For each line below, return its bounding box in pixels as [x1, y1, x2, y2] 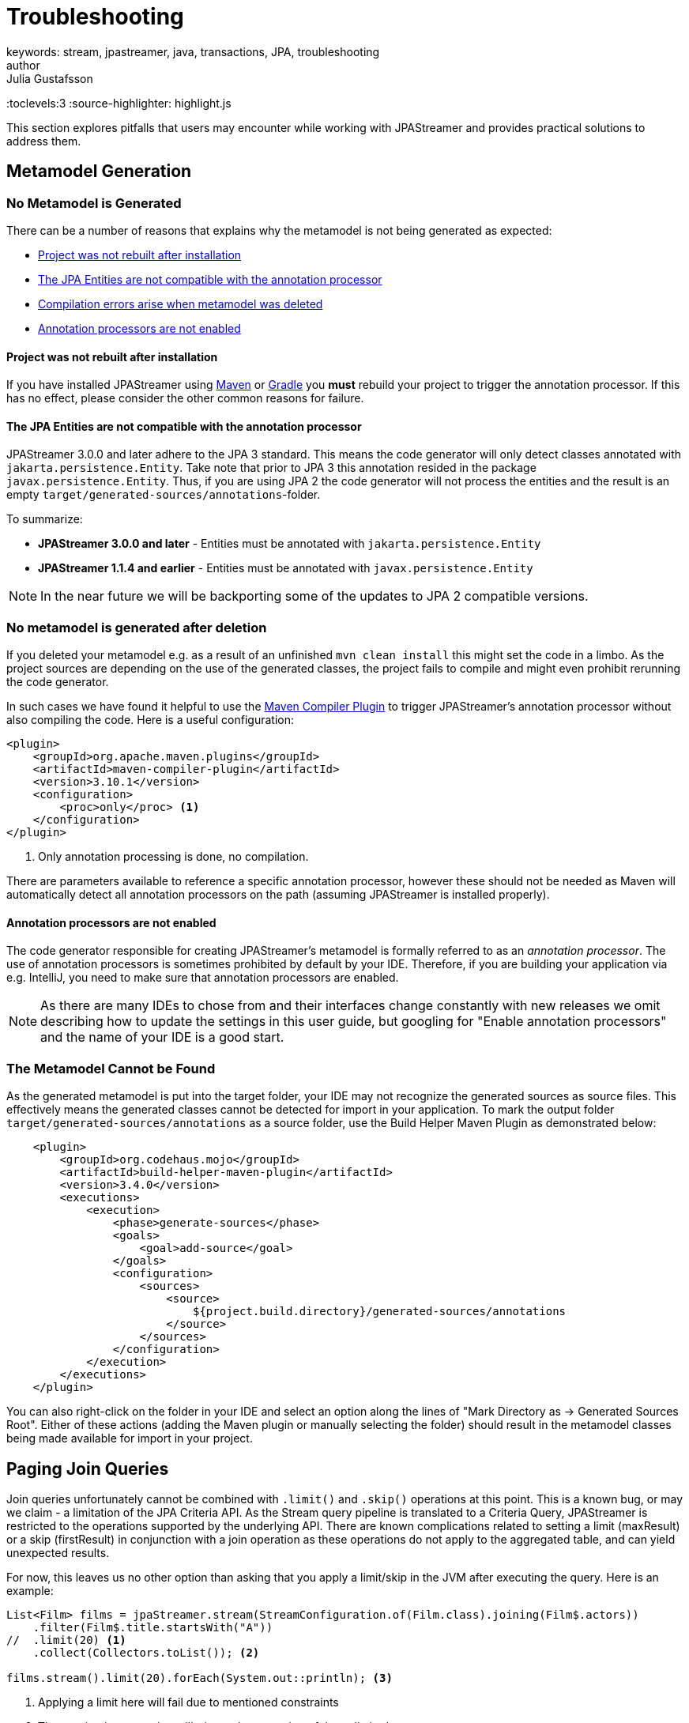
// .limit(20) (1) [6, 1633, 126, 1646]
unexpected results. [6, 1545, 110, 1559]
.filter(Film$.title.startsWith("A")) [32, 1620, 273, 1634]
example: [6, 1583, 54, 1597]
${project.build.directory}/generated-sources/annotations [193, 1305, 567, 1318]
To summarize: [6, 512, 83, 526]
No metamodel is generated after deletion [6, 619, 267, 635]
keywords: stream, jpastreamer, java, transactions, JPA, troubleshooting [6, 44, 380, 58]
